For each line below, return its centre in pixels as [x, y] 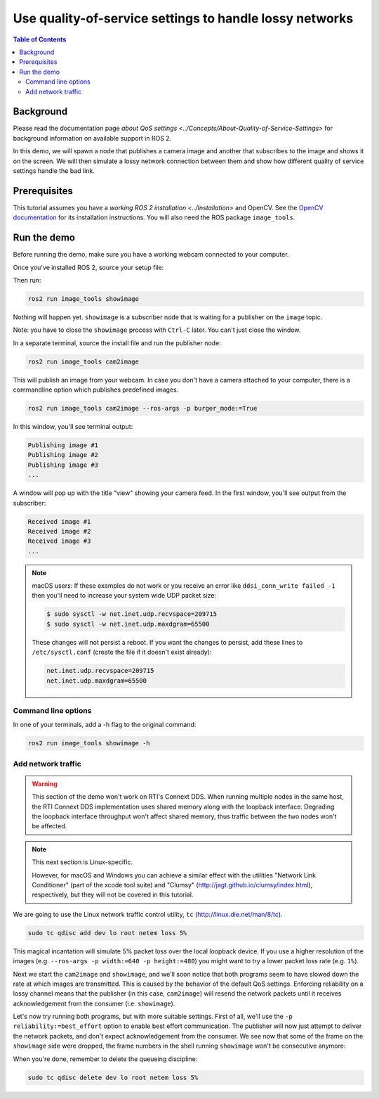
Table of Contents [40, 39]
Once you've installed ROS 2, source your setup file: [88, 267]
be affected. [49, 826]
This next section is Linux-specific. [82, 862]
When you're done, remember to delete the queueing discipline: [105, 1059]
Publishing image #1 [63, 445]
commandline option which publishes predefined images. [96, 390]
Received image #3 [59, 541]
